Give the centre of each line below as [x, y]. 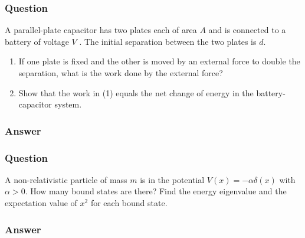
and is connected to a [247, 30]
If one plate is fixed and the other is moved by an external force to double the [159, 61]
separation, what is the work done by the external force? [121, 73]
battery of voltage [37, 41]
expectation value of [41, 203]
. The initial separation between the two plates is [168, 41]
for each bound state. [129, 203]
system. [68, 104]
